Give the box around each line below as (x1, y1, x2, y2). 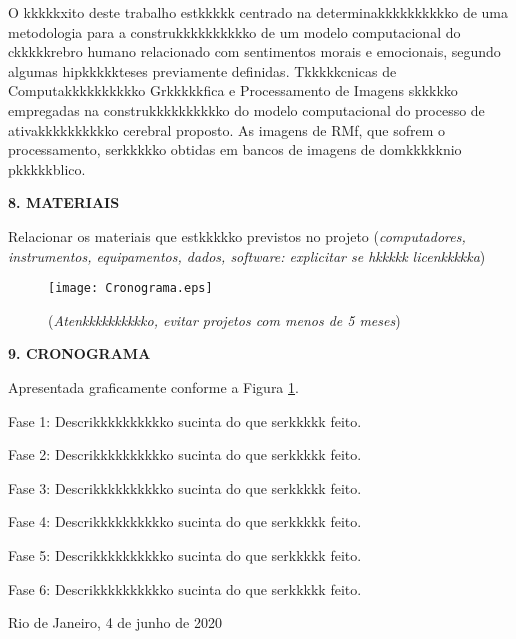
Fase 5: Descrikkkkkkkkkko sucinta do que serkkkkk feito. (8, 544, 362, 565)
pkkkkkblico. (8, 158, 86, 179)
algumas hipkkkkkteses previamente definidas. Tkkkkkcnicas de (8, 60, 397, 81)
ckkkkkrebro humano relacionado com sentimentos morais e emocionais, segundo (8, 41, 501, 62)
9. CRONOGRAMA (8, 343, 151, 364)
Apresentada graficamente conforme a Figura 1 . (8, 376, 299, 397)
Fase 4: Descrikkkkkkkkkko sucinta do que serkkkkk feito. (8, 511, 362, 532)
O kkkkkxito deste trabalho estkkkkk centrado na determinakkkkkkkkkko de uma (8, 2, 509, 22)
